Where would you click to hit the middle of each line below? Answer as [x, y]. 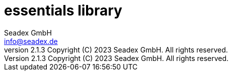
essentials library [63, 10]
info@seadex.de [31, 41]
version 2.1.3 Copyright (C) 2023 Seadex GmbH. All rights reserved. [116, 49]
